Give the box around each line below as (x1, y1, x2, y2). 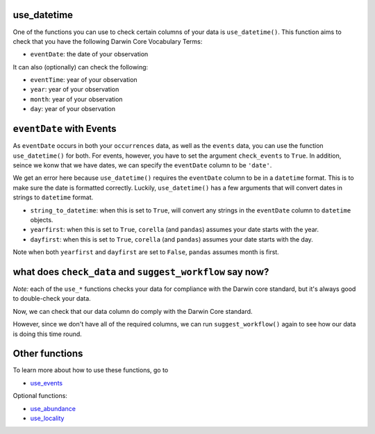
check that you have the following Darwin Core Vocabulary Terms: (12, 37, 203, 45)
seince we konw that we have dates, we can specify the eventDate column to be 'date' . (12, 160, 272, 169)
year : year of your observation (30, 85, 119, 94)
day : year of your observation (30, 105, 116, 113)
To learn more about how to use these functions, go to (12, 366, 169, 374)
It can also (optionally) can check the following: (12, 62, 149, 71)
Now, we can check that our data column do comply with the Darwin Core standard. (12, 307, 253, 315)
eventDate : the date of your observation (30, 50, 149, 58)
